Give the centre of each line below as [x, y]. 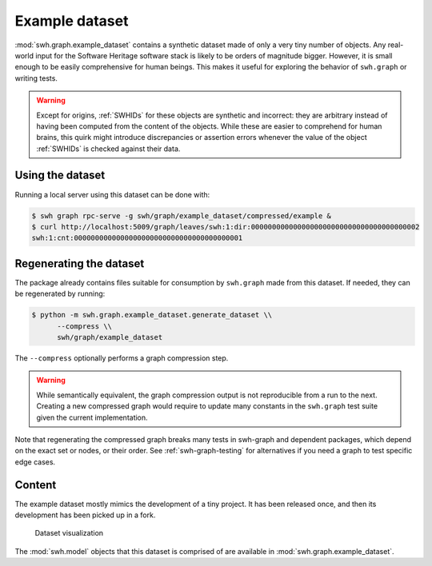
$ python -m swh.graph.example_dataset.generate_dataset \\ [152, 315]
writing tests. [36, 78]
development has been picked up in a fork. [85, 515]
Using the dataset [60, 175]
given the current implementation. [92, 417]
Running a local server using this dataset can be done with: [112, 194]
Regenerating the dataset [80, 263]
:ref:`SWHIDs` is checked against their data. [108, 149]
